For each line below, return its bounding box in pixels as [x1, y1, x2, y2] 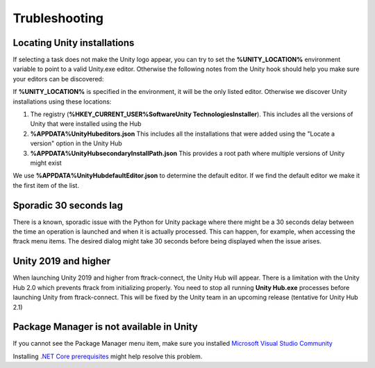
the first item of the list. [12, 181, 80, 189]
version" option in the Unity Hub [30, 139, 123, 147]
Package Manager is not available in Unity [12, 321, 198, 333]
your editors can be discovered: [12, 74, 104, 83]
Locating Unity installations [12, 37, 135, 49]
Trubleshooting [12, 10, 104, 26]
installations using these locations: [12, 97, 112, 106]
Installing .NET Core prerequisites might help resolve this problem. [12, 352, 203, 360]
